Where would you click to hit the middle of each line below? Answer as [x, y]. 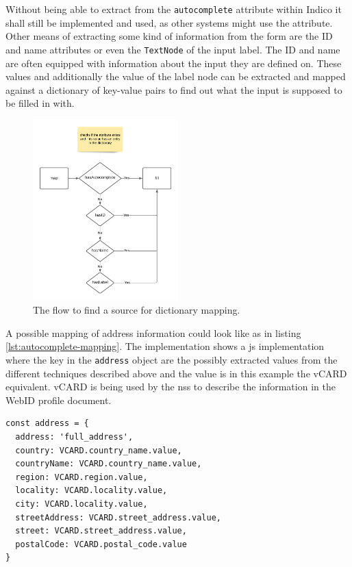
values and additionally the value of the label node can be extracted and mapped [176, 76]
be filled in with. [40, 103]
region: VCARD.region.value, [81, 477]
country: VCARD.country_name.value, [99, 450]
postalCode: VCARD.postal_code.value [101, 544]
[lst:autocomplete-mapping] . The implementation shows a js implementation [165, 346]
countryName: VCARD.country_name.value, [109, 464]
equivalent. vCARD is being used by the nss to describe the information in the [171, 387]
